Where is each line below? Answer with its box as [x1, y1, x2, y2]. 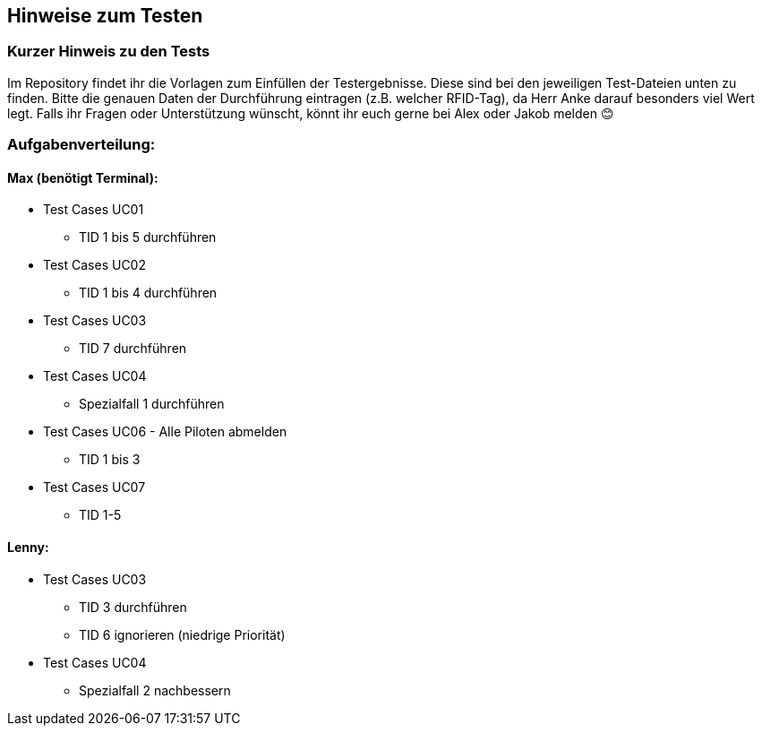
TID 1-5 [79, 507, 122, 523]
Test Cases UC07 [43, 479, 146, 496]
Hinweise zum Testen [7, 4, 203, 27]
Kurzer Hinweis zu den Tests [7, 42, 210, 61]
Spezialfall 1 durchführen [79, 396, 225, 412]
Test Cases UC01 [43, 202, 144, 218]
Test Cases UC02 [43, 257, 146, 273]
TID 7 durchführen [79, 341, 187, 357]
